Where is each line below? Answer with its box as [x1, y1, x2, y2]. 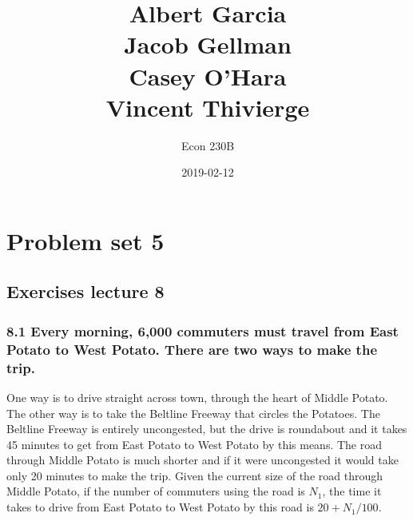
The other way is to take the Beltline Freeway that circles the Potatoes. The [6, 404, 380, 421]
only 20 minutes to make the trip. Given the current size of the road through [6, 467, 383, 483]
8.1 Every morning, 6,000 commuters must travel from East [6, 320, 399, 340]
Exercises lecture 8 [6, 279, 165, 304]
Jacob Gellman [124, 28, 292, 61]
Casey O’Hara [129, 59, 287, 92]
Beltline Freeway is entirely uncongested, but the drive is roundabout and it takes [6, 420, 407, 437]
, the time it [322, 483, 382, 499]
